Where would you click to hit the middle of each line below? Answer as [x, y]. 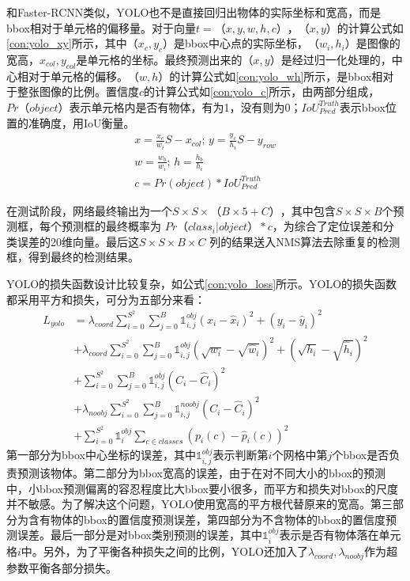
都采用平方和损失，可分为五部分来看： [106, 299]
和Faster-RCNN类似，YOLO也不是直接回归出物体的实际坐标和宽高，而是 [194, 12]
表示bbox [362, 106]
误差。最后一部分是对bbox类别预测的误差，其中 [139, 535]
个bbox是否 [361, 455]
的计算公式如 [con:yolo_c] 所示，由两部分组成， [262, 91]
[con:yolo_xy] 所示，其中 [67, 43]
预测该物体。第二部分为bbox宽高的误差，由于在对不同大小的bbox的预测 [201, 472]
